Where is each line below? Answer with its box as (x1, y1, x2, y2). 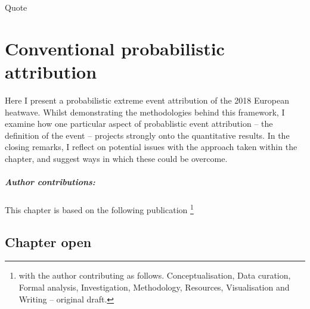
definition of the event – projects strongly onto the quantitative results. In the (5, 129, 290, 141)
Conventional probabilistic (5, 36, 225, 60)
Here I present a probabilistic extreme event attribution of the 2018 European (5, 93, 289, 106)
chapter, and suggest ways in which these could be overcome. (5, 152, 228, 164)
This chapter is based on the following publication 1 (5, 202, 194, 216)
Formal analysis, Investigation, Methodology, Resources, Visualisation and (18, 281, 290, 294)
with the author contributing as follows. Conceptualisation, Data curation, (18, 269, 291, 282)
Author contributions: (5, 176, 95, 188)
